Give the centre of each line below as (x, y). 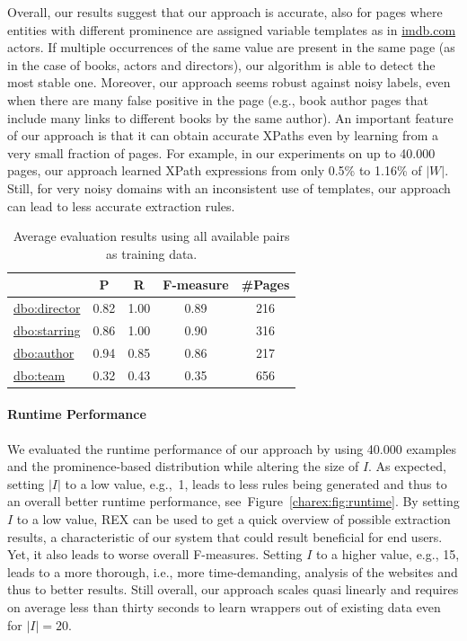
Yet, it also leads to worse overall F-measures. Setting (155, 554)
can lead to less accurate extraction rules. (121, 205)
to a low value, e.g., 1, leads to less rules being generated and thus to (256, 483)
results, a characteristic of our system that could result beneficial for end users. (225, 536)
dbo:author (44, 352)
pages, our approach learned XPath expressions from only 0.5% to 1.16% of (215, 170)
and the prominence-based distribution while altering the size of (183, 466)
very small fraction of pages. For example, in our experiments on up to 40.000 (221, 152)
